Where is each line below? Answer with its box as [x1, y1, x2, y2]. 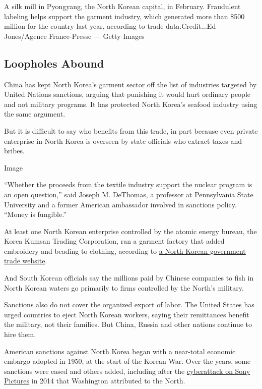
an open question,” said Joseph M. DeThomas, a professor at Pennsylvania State [4, 189, 253, 199]
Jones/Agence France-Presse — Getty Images [4, 30, 145, 41]
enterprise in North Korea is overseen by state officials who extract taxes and [4, 135, 242, 146]
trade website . [4, 255, 47, 266]
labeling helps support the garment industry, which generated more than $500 [4, 11, 245, 21]
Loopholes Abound [4, 55, 104, 71]
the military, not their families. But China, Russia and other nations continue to [4, 319, 252, 329]
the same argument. [4, 108, 65, 119]
